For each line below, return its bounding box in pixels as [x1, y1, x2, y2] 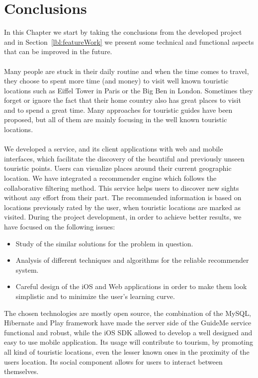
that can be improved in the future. [4, 46, 112, 57]
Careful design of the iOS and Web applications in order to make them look [15, 281, 247, 292]
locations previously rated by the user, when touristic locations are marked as [4, 202, 241, 212]
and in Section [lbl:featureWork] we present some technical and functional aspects [4, 36, 254, 47]
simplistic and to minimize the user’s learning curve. [15, 291, 175, 301]
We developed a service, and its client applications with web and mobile [4, 144, 223, 154]
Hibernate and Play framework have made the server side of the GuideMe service [4, 317, 252, 328]
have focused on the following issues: [4, 222, 115, 231]
